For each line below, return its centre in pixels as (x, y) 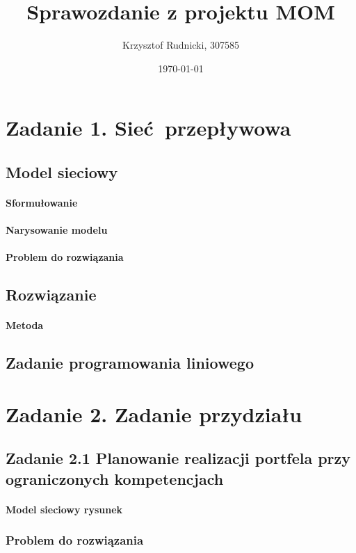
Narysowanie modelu (57, 230)
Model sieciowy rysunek (64, 509)
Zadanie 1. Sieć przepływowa (148, 128)
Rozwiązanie (51, 295)
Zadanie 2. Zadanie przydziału (154, 414)
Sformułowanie (42, 202)
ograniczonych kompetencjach (115, 478)
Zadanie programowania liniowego (130, 363)
